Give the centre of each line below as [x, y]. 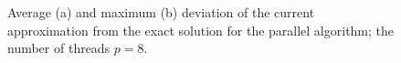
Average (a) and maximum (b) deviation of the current [161, 12]
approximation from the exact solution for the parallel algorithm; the [201, 30]
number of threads [59, 48]
